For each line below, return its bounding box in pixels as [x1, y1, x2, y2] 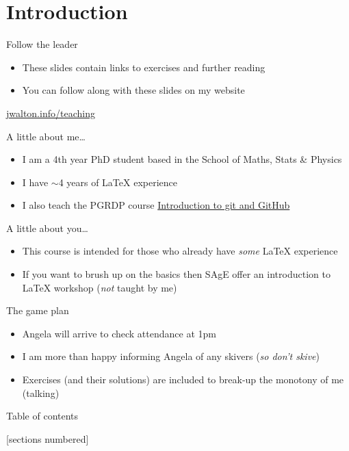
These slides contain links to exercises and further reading [22, 60, 266, 74]
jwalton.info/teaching [6, 105, 95, 120]
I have [22, 175, 49, 189]
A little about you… [6, 220, 88, 235]
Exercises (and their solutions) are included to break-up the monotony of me [22, 372, 344, 387]
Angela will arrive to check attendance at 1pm [22, 326, 216, 340]
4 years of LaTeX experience [58, 175, 178, 189]
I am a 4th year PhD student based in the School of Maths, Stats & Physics [22, 152, 342, 166]
